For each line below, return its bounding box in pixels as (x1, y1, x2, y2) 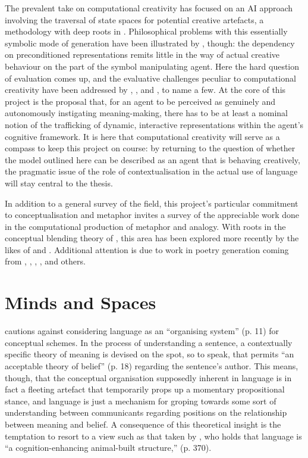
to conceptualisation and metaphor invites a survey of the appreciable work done (5, 208, 300, 221)
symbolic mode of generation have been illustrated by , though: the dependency (5, 36, 295, 49)
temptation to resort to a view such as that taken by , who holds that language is (5, 429, 302, 442)
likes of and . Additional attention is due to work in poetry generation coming (5, 243, 289, 256)
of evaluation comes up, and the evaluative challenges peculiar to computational (5, 71, 296, 84)
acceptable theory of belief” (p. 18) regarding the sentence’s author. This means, (5, 359, 298, 372)
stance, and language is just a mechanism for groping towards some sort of (5, 394, 276, 407)
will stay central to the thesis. (5, 176, 113, 189)
